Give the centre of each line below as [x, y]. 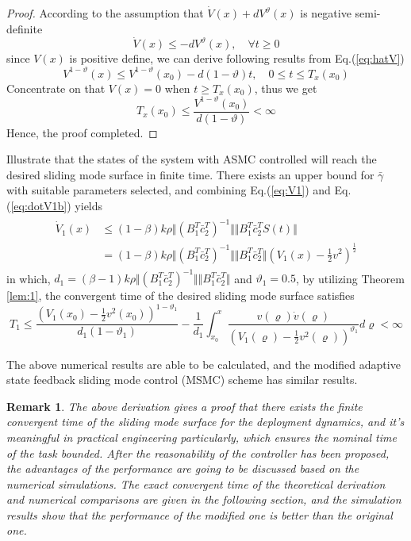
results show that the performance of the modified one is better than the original [200, 514]
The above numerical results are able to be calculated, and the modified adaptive [204, 364]
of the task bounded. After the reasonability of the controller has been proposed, [198, 453]
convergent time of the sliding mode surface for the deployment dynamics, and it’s [205, 422]
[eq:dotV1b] [39, 206]
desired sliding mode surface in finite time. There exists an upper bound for [190, 174]
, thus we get [286, 88]
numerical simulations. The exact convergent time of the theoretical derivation [196, 483]
